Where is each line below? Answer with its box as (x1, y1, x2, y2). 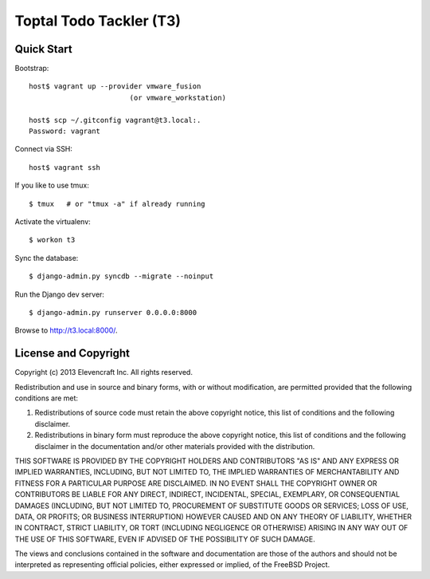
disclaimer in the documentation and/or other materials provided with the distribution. (34, 441, 315, 451)
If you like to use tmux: (14, 180, 89, 191)
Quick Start (14, 42, 72, 56)
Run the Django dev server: (14, 289, 105, 299)
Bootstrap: (14, 64, 49, 73)
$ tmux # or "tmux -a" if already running (29, 199, 206, 208)
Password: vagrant (29, 127, 101, 136)
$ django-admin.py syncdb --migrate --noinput (29, 272, 214, 281)
